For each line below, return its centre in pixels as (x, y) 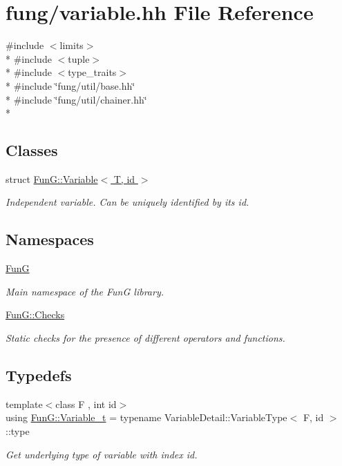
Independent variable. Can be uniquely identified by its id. (127, 202)
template (24, 404)
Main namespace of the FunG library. (85, 291)
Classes (32, 150)
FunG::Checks (35, 314)
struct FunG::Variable (52, 178)
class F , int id (86, 404)
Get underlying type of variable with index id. (102, 454)
